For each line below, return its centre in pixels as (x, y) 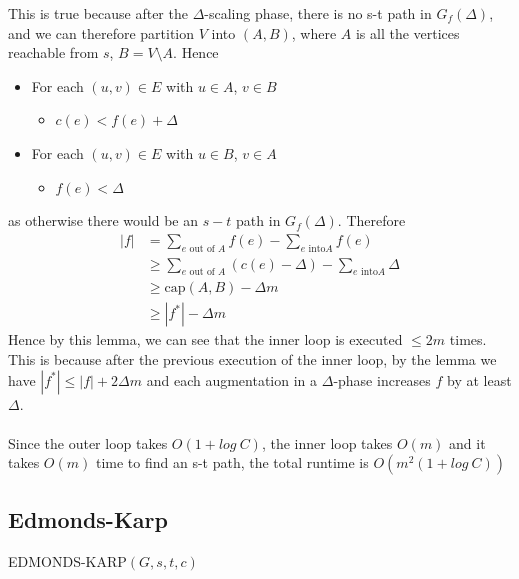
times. (468, 339)
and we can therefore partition (101, 32)
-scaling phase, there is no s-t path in (318, 13)
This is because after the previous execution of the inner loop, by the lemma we (252, 359)
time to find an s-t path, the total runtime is (232, 462)
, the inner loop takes (327, 442)
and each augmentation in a (232, 379)
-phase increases (382, 379)
